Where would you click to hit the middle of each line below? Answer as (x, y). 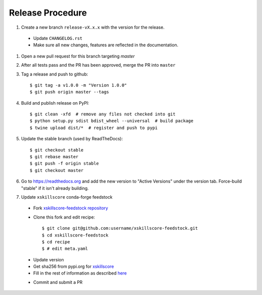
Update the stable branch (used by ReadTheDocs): (72, 139)
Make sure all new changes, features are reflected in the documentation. (106, 45)
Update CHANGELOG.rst (58, 38)
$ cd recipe (56, 242)
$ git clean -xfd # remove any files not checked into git (103, 114)
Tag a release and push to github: (55, 74)
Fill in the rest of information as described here (80, 273)
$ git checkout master (57, 170)
